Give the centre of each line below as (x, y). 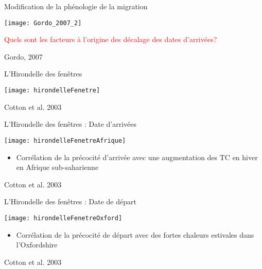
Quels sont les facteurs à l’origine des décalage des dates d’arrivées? (111, 39)
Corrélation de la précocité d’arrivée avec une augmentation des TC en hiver (137, 157)
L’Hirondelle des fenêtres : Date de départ (70, 201)
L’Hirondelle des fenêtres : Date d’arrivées (71, 124)
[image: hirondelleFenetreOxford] (63, 218)
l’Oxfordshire (37, 245)
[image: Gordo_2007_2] (43, 23)
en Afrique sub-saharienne (57, 167)
